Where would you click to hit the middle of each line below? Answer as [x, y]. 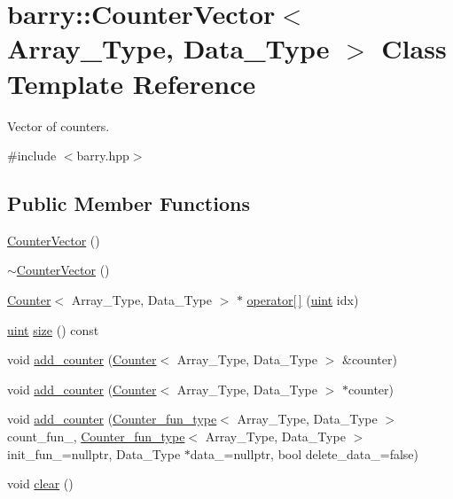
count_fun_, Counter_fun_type [96, 437]
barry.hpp [103, 156]
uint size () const [53, 329]
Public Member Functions [129, 203]
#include [32, 156]
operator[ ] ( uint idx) [303, 300]
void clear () [40, 483]
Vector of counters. [59, 125]
